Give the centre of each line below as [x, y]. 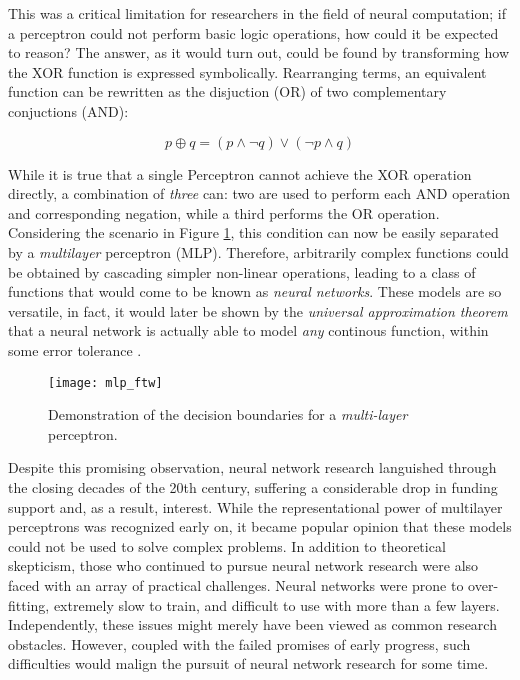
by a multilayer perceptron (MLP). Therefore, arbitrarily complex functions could [258, 251]
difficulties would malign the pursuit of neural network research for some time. [248, 663]
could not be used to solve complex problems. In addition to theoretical [227, 545]
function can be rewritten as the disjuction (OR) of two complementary [227, 91]
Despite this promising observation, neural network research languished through [252, 467]
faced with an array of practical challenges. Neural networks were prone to [236, 584]
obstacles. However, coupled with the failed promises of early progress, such [239, 643]
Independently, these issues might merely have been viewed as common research [252, 624]
